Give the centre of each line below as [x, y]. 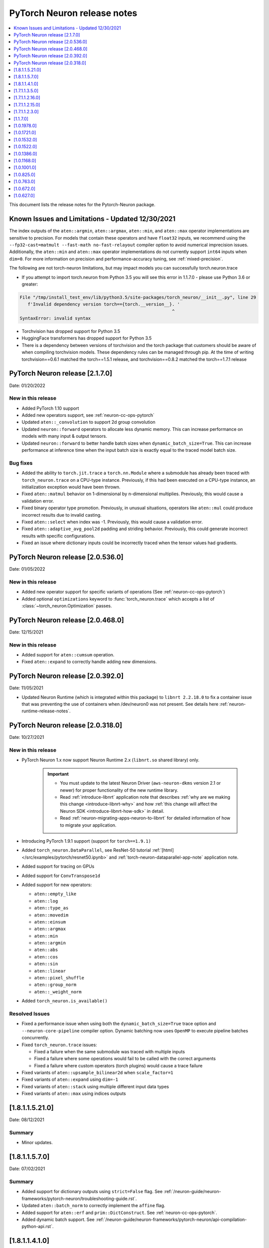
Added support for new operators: [57, 885]
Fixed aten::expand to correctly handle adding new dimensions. [89, 662]
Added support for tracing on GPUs [58, 867]
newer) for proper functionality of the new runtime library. [119, 790]
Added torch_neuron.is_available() [65, 1001]
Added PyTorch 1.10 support [50, 408]
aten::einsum [50, 922]
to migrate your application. [88, 825]
